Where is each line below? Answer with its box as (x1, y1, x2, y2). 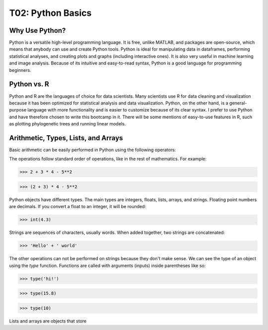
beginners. (9, 67, 32, 73)
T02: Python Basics (9, 7, 92, 18)
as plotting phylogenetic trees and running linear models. (9, 121, 126, 127)
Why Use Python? (9, 26, 66, 35)
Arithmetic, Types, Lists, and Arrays (9, 134, 124, 142)
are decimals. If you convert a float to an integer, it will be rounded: (9, 204, 146, 210)
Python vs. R (9, 80, 49, 89)
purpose (9, 107, 27, 113)
